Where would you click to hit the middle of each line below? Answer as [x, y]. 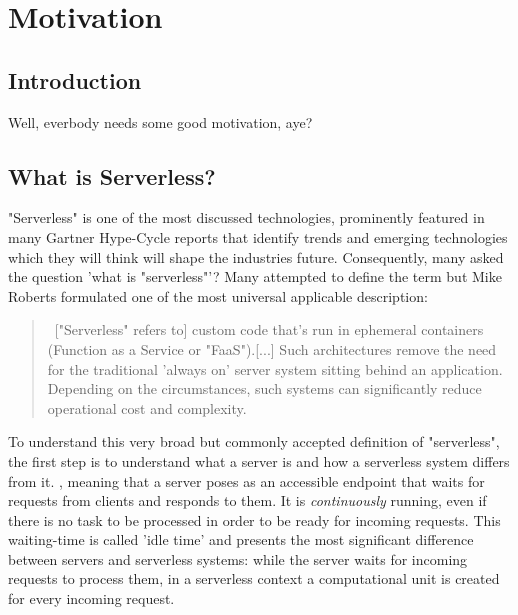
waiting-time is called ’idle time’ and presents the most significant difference [241, 539]
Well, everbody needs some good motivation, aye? [160, 121]
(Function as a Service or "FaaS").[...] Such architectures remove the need [272, 348]
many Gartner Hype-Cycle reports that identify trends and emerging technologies [258, 236]
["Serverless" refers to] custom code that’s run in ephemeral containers [269, 329]
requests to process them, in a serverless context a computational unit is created [254, 578]
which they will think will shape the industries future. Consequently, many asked [256, 256]
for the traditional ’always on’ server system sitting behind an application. [275, 368]
